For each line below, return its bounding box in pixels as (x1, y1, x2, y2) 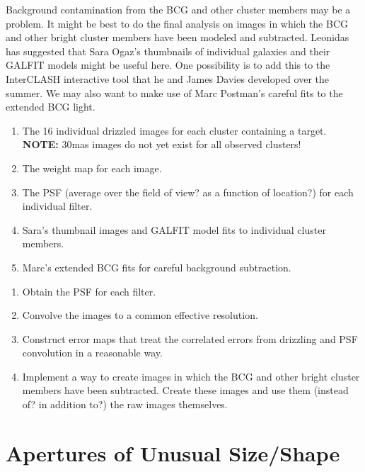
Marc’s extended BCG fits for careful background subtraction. (22, 259, 291, 274)
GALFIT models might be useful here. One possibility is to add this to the (6, 57, 330, 72)
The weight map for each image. (22, 160, 162, 175)
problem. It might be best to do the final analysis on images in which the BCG (6, 16, 349, 30)
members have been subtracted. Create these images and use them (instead (22, 383, 349, 398)
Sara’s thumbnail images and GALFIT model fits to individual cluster (22, 222, 326, 237)
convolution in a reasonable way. (22, 345, 163, 360)
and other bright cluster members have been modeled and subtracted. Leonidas (6, 30, 349, 45)
